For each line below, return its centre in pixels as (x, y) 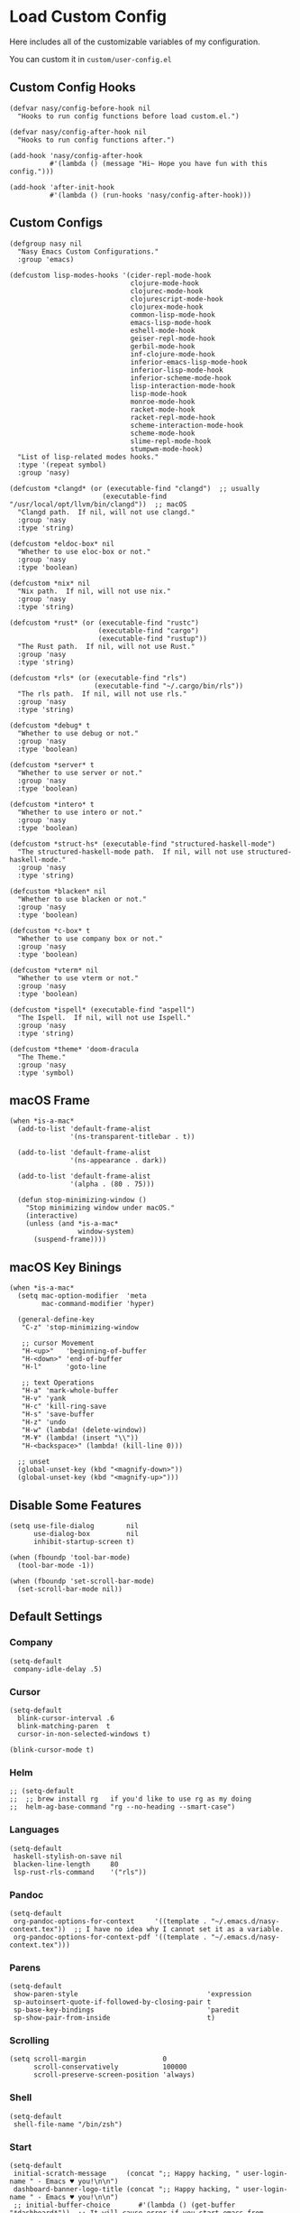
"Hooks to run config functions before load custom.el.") (129, 116)
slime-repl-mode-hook (171, 441)
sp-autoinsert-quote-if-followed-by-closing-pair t (112, 2002)
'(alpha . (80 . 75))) (112, 1184)
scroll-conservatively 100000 (110, 2067)
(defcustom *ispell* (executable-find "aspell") (102, 1009)
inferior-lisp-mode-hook (177, 370)
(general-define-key (56, 1319)
